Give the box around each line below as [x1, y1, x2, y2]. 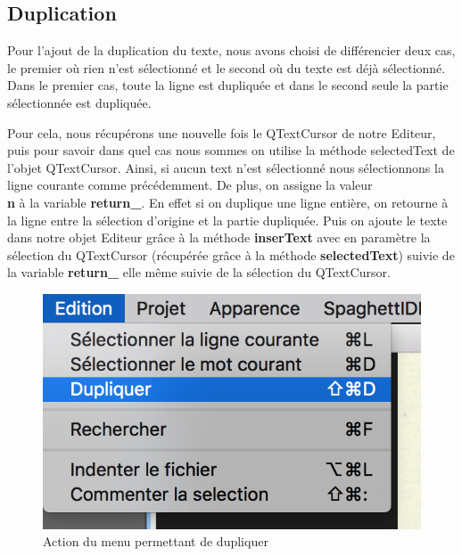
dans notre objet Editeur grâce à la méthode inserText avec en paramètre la [7, 228, 431, 247]
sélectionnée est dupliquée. [7, 93, 152, 111]
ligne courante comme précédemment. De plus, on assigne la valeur [7, 176, 373, 194]
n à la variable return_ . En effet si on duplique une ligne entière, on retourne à [7, 192, 449, 211]
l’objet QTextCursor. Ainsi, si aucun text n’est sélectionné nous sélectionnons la [7, 158, 444, 176]
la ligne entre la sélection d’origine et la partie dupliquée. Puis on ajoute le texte [7, 210, 448, 229]
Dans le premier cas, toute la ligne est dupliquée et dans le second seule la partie [7, 76, 449, 94]
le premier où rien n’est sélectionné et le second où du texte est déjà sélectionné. [7, 58, 446, 77]
